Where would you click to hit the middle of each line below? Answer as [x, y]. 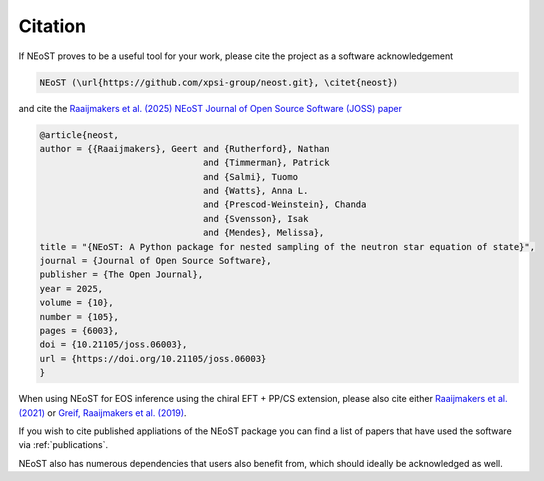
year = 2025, [71, 288]
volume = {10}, [76, 303]
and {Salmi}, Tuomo [250, 176]
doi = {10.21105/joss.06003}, [113, 344]
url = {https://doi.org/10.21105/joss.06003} [153, 358]
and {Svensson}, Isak [255, 218]
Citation [52, 26]
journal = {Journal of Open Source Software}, [155, 261]
